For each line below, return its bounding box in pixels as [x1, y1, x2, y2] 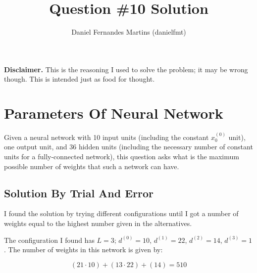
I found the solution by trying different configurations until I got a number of [4, 208, 239, 219]
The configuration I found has [4, 234, 95, 245]
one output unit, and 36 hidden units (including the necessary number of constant [4, 141, 253, 152]
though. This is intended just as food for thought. [4, 74, 155, 84]
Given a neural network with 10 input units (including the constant [4, 132, 209, 142]
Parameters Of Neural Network [4, 103, 223, 123]
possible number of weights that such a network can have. [4, 161, 179, 171]
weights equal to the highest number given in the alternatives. [4, 218, 192, 228]
